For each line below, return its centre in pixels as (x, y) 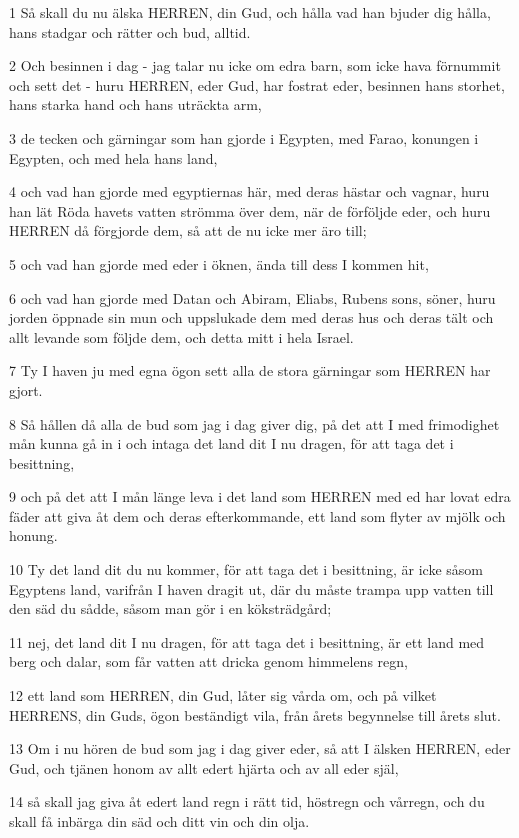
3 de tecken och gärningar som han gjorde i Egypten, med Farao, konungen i (244, 137)
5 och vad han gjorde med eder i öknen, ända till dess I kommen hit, (219, 263)
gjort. (26, 389)
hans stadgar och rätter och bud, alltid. (130, 31)
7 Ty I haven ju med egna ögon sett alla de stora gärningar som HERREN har (250, 370)
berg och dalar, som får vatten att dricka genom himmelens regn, (208, 661)
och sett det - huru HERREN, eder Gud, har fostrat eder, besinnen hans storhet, (257, 84)
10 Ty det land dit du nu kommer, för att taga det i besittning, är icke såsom (246, 569)
